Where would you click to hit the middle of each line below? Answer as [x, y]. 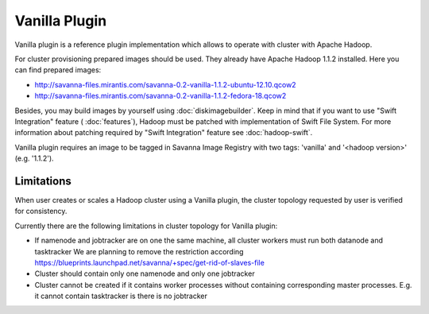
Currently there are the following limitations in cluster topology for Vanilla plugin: [146, 226]
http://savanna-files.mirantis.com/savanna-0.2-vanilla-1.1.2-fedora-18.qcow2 [160, 96]
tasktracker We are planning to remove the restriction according [139, 251]
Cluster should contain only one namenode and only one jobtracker [145, 273]
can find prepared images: [58, 70]
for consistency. [41, 211]
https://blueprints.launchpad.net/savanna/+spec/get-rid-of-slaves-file [150, 262]
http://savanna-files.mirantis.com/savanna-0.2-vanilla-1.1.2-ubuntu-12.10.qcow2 [166, 84]
